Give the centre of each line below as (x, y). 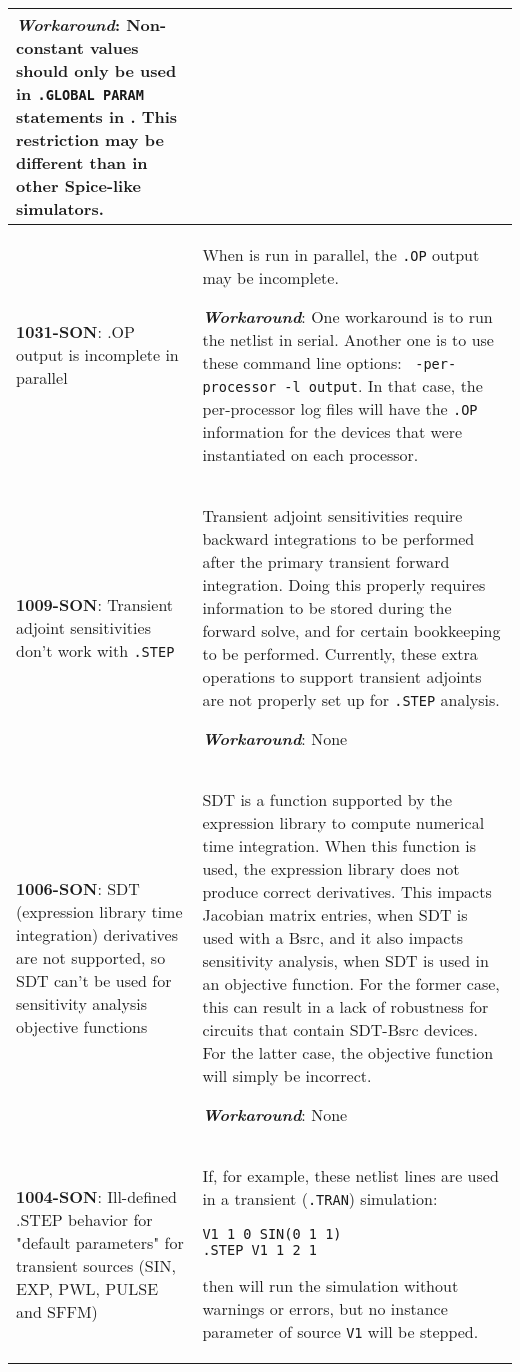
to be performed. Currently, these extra (340, 653)
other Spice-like (78, 185)
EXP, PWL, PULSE (87, 1288)
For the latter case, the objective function (348, 1052)
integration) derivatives (97, 934)
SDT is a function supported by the (327, 799)
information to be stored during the (327, 607)
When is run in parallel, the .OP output (341, 254)
